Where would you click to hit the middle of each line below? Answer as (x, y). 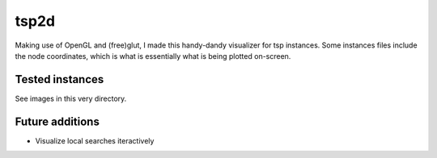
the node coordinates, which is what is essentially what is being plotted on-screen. (153, 56)
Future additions (57, 121)
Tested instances (59, 79)
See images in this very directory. (71, 98)
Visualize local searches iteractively (95, 140)
